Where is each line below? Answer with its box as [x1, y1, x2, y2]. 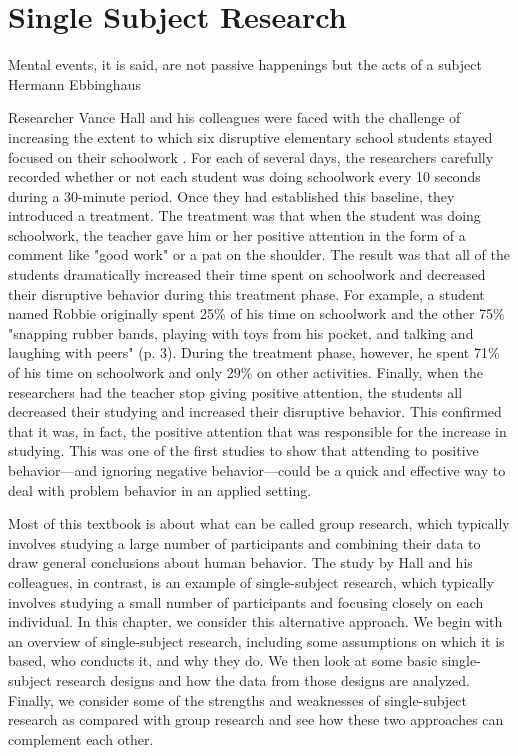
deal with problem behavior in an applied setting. [8, 479, 312, 500]
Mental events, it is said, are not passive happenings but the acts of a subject [8, 54, 482, 75]
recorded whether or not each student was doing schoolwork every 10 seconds [8, 166, 481, 187]
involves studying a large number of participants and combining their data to [8, 532, 481, 553]
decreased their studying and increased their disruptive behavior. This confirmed [8, 401, 502, 422]
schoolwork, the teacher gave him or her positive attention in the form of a [8, 224, 466, 245]
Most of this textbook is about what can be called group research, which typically [8, 513, 510, 534]
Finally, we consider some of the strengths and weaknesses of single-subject [8, 689, 468, 710]
